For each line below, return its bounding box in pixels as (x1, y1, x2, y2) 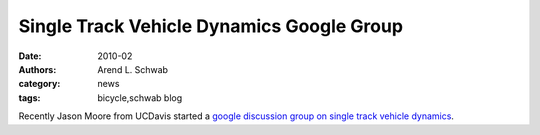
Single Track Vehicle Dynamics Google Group (18, 15, 404, 37)
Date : (18, 50, 42, 62)
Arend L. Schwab (97, 63, 169, 75)
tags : (18, 91, 41, 104)
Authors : (18, 63, 57, 75)
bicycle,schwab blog (97, 91, 183, 104)
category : (18, 78, 61, 90)
